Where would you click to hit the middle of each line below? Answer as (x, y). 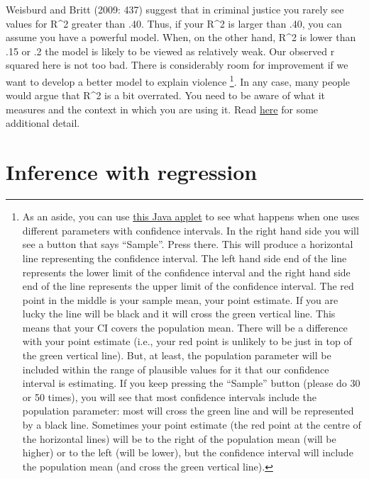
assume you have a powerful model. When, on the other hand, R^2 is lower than (181, 37)
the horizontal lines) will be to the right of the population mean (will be (179, 438)
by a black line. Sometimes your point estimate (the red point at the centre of (192, 425)
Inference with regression (132, 172)
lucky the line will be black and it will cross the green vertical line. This (179, 314)
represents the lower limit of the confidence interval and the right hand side (186, 272)
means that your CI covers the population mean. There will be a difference (185, 327)
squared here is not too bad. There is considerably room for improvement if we (177, 65)
